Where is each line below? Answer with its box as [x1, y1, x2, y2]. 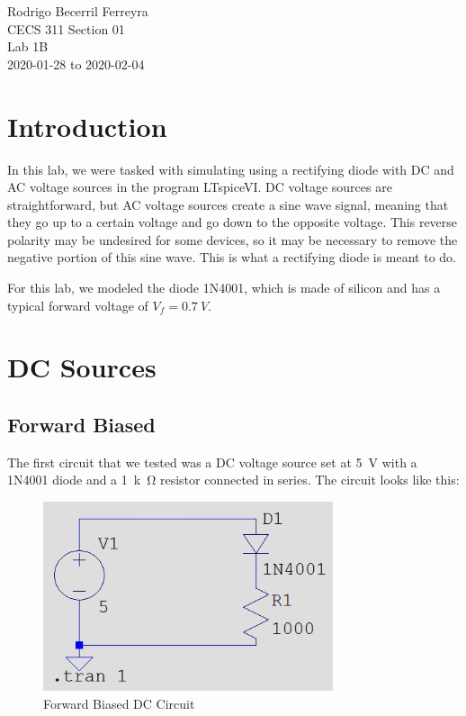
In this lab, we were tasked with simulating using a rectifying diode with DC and [7, 159, 454, 178]
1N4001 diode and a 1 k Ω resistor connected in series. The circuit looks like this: [7, 470, 460, 489]
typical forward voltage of [7, 295, 148, 314]
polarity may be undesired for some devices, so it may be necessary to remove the [7, 230, 458, 249]
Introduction [7, 107, 167, 144]
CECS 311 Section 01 [7, 19, 125, 38]
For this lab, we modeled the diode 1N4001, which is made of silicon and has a [7, 278, 441, 297]
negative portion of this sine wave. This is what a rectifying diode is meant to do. [7, 248, 456, 267]
